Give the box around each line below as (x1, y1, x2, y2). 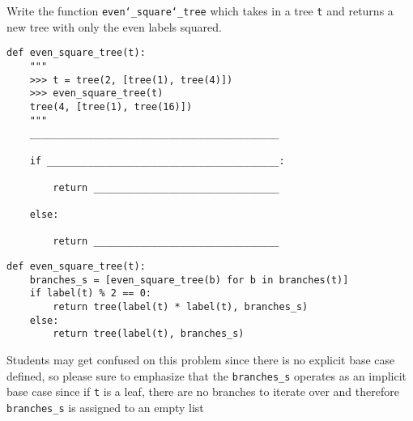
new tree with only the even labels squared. (6, 18, 222, 35)
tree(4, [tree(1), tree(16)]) (29, 100, 193, 113)
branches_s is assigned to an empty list (6, 398, 204, 415)
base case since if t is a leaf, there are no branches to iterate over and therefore (6, 383, 399, 400)
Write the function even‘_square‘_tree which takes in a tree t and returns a (6, 2, 394, 19)
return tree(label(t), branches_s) (53, 328, 245, 340)
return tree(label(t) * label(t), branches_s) (53, 301, 309, 313)
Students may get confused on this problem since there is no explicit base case (6, 351, 395, 368)
